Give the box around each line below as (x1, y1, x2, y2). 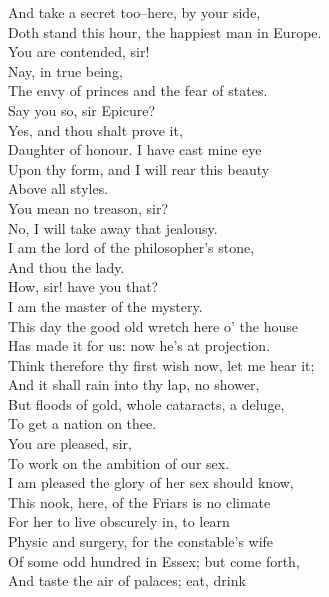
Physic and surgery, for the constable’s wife (8, 531, 274, 552)
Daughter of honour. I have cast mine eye (8, 139, 262, 160)
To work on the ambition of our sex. (8, 452, 230, 473)
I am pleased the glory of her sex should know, (8, 472, 294, 493)
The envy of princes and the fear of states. (8, 80, 268, 101)
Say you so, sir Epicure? (8, 99, 156, 120)
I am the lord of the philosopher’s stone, (8, 237, 255, 258)
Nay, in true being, (8, 60, 123, 81)
